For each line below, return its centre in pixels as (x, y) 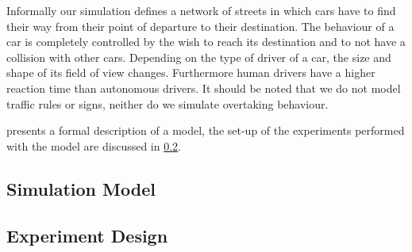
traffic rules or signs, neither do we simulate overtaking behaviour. (167, 103)
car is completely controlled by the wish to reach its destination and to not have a (206, 42)
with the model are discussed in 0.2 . (94, 145)
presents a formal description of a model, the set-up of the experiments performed (206, 130)
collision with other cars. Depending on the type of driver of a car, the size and (199, 57)
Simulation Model (81, 188)
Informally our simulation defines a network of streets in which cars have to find (201, 10)
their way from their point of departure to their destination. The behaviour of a (200, 26)
